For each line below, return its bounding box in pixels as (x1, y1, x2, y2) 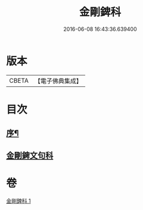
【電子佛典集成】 (34, 77, 82, 85)
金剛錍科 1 (6, 197, 31, 204)
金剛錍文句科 (6, 150, 54, 161)
